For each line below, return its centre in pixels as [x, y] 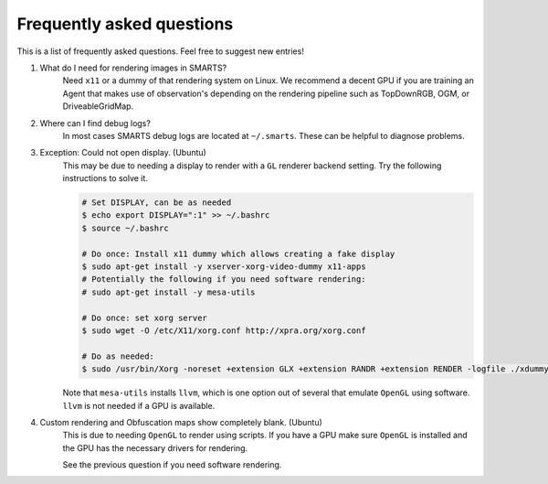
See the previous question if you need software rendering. [172, 465]
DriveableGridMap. [98, 106]
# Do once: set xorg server [144, 317]
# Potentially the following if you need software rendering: [224, 280]
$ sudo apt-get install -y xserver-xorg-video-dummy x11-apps [224, 267]
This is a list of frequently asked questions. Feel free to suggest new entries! [161, 51]
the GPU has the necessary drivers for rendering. [155, 447]
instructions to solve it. [105, 178]
